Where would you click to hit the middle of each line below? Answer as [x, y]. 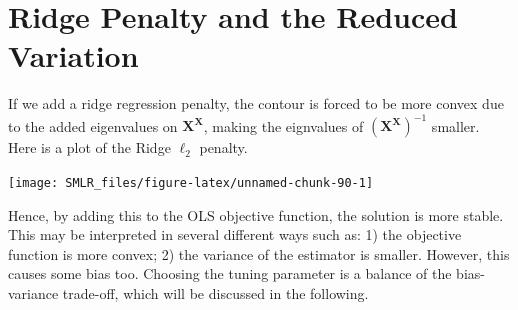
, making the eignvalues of [283, 125]
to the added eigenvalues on [93, 125]
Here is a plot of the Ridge [89, 147]
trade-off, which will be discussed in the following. [215, 293]
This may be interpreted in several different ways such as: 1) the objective [235, 234]
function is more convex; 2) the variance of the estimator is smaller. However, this [259, 253]
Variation [73, 55]
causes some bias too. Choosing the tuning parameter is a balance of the [230, 273]
